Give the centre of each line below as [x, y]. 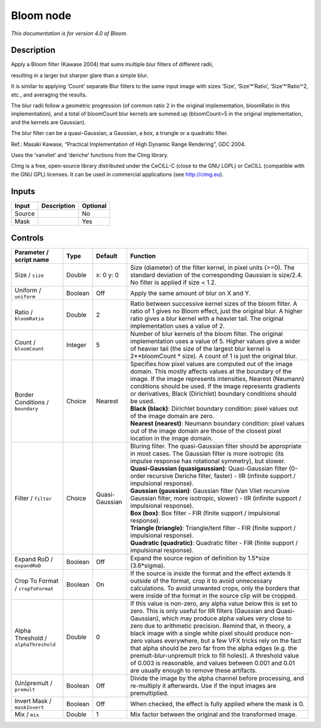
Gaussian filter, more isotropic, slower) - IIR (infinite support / [215, 498]
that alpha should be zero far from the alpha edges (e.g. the [213, 648]
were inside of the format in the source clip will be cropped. [213, 596]
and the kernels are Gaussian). [48, 122]
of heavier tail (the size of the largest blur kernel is [200, 349]
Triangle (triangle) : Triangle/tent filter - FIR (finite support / [213, 528]
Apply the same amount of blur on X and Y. [190, 293]
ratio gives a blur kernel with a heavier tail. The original [207, 318]
